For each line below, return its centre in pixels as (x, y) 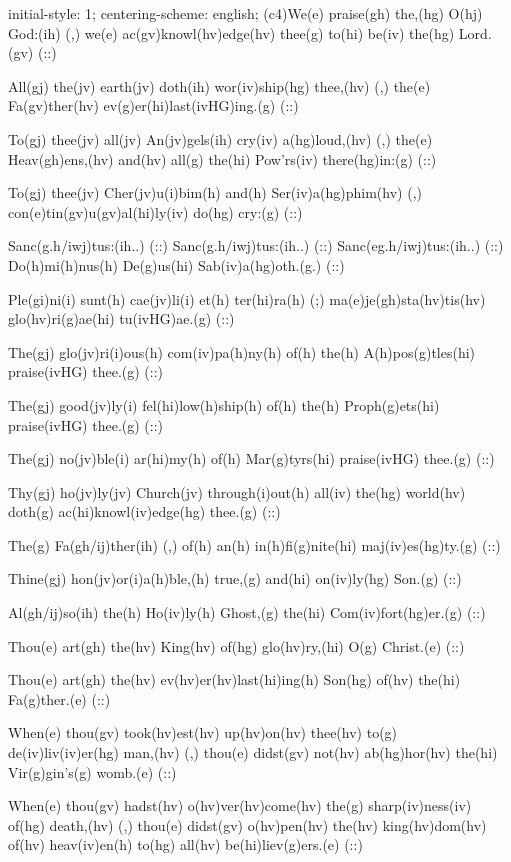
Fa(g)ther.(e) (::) (59, 698)
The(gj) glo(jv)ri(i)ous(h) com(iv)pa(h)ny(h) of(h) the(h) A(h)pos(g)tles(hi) (242, 351)
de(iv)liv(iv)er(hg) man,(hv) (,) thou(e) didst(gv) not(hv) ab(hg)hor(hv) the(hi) (253, 752)
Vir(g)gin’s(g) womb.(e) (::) (92, 771)
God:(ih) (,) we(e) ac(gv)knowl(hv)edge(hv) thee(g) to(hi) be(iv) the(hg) (231, 32)
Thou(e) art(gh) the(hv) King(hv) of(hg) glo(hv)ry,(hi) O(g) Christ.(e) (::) (236, 645)
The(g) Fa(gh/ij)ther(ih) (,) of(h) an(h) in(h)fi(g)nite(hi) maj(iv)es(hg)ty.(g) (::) (254, 544)
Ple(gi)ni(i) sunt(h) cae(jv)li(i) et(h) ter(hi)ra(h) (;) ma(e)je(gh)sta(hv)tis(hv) (247, 298)
